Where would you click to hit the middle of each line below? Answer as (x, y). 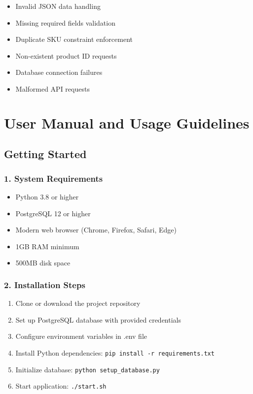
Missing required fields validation (65, 22)
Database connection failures (59, 72)
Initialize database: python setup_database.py (88, 369)
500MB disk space (43, 263)
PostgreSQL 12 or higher (53, 213)
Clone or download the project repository (78, 303)
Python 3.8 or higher (47, 196)
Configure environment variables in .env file (81, 336)
